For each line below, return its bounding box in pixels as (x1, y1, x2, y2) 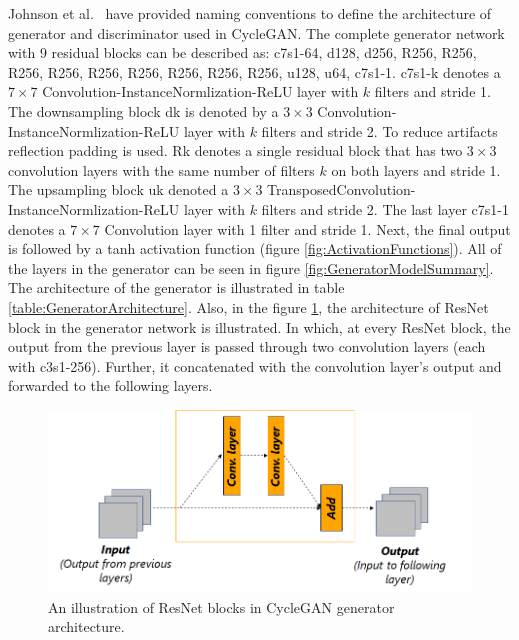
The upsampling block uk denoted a (8, 179, 229, 200)
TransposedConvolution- (267, 179, 416, 200)
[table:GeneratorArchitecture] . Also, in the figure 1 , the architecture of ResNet (8, 296, 489, 317)
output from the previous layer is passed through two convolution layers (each (8, 336, 486, 357)
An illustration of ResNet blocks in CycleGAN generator (48, 596, 395, 617)
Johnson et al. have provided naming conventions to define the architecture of (8, 3, 492, 23)
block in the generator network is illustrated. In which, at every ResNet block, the (8, 316, 511, 337)
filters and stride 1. (374, 81, 491, 102)
